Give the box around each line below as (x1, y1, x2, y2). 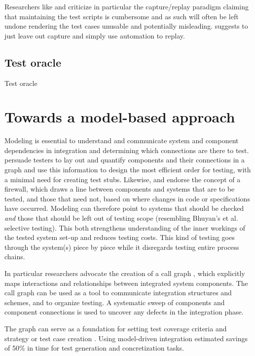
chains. (4, 251, 25, 262)
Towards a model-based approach (4, 107, 235, 127)
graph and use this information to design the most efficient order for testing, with (4, 164, 251, 175)
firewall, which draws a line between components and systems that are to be (4, 184, 235, 194)
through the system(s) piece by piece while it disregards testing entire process (4, 241, 239, 252)
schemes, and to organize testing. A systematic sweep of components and (4, 297, 225, 307)
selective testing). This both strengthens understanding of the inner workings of (4, 222, 245, 233)
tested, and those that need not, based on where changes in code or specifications (4, 193, 250, 203)
